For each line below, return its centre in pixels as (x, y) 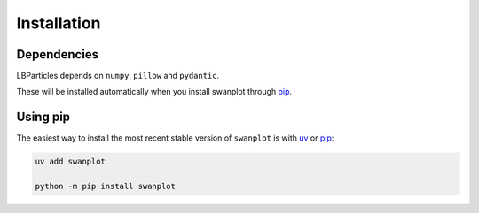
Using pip (43, 117)
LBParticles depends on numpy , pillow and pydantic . (118, 76)
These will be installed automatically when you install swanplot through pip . (154, 92)
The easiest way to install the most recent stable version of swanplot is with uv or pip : (175, 138)
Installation (59, 23)
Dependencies (58, 54)
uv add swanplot (71, 162)
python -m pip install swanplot (106, 186)
